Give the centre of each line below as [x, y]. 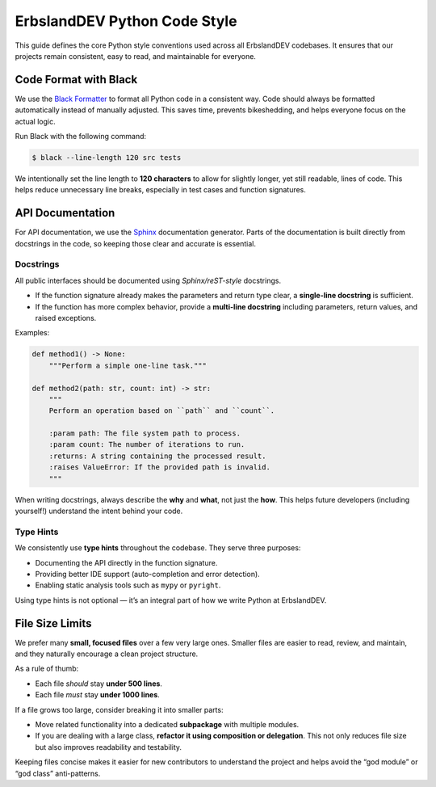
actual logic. [35, 121]
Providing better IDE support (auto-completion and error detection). [147, 574]
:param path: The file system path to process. [145, 433]
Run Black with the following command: [81, 137]
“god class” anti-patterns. [58, 773]
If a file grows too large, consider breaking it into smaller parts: [119, 709]
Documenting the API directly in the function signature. [126, 562]
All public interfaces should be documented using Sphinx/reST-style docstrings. [148, 280]
